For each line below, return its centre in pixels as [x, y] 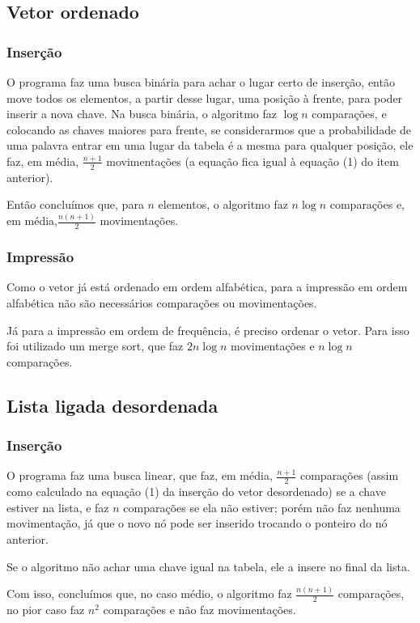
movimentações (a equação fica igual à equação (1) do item [252, 161]
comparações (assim [349, 475]
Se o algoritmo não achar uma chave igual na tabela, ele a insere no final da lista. [208, 566]
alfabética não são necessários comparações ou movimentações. [162, 302]
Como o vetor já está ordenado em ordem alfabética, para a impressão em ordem [207, 287]
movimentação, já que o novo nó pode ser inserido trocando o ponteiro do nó [197, 523]
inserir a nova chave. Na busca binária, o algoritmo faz [142, 114]
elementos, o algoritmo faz [223, 204]
